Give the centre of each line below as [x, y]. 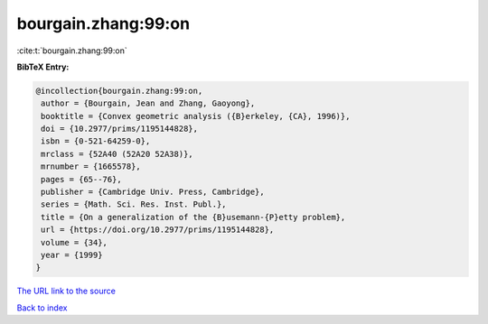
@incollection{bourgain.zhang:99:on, [119, 91]
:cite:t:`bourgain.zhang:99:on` [72, 51]
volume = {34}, [75, 242]
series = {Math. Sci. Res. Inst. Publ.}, [134, 204]
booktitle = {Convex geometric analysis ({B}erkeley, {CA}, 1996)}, [196, 116]
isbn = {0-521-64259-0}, [96, 141]
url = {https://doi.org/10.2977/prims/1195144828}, [158, 230]
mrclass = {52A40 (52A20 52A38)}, [117, 154]
